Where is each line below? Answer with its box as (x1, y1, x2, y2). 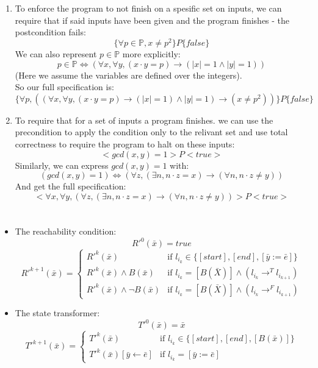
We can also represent (15, 48, 97, 60)
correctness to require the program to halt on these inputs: (15, 138, 235, 150)
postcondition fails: (15, 26, 86, 38)
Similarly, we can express (15, 158, 109, 171)
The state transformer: (15, 306, 100, 319)
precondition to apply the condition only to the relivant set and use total (15, 126, 288, 138)
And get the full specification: (15, 180, 126, 193)
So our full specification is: (15, 80, 114, 93)
